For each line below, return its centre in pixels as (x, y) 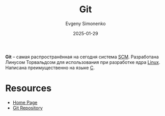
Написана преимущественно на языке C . (50, 67)
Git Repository (28, 108)
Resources (29, 88)
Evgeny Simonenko (86, 24)
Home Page (25, 102)
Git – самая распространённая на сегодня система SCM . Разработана (82, 57)
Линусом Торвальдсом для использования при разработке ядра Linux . (83, 62)
